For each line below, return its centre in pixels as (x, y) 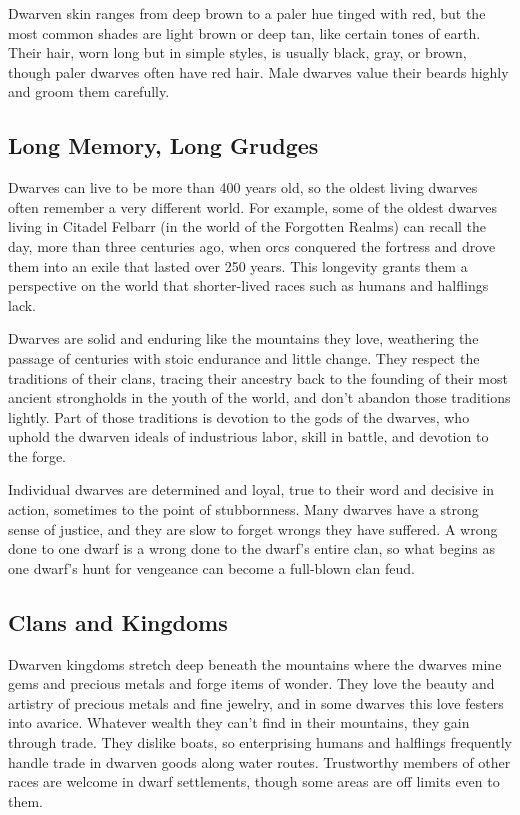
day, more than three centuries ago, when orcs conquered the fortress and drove (252, 245)
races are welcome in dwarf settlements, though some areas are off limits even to (254, 781)
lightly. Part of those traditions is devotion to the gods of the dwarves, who (239, 416)
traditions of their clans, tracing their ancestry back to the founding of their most (258, 377)
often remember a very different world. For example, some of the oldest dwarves (253, 206)
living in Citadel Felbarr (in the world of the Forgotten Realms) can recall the (247, 226)
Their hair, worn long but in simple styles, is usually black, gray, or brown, (237, 52)
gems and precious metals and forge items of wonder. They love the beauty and (251, 683)
